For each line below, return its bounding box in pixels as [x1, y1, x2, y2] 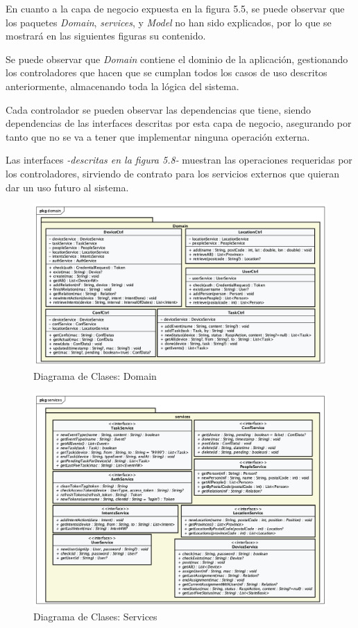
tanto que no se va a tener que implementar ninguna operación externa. [6, 129, 310, 143]
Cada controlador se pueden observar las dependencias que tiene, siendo [6, 102, 311, 116]
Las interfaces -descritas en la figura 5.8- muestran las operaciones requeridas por [6, 152, 352, 167]
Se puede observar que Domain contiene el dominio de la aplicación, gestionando [6, 51, 348, 66]
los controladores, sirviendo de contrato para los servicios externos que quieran [6, 166, 340, 180]
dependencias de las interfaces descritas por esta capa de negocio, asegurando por [6, 116, 352, 130]
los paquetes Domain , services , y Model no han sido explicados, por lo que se [6, 15, 332, 29]
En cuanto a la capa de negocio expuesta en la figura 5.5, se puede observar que [6, 1, 345, 15]
